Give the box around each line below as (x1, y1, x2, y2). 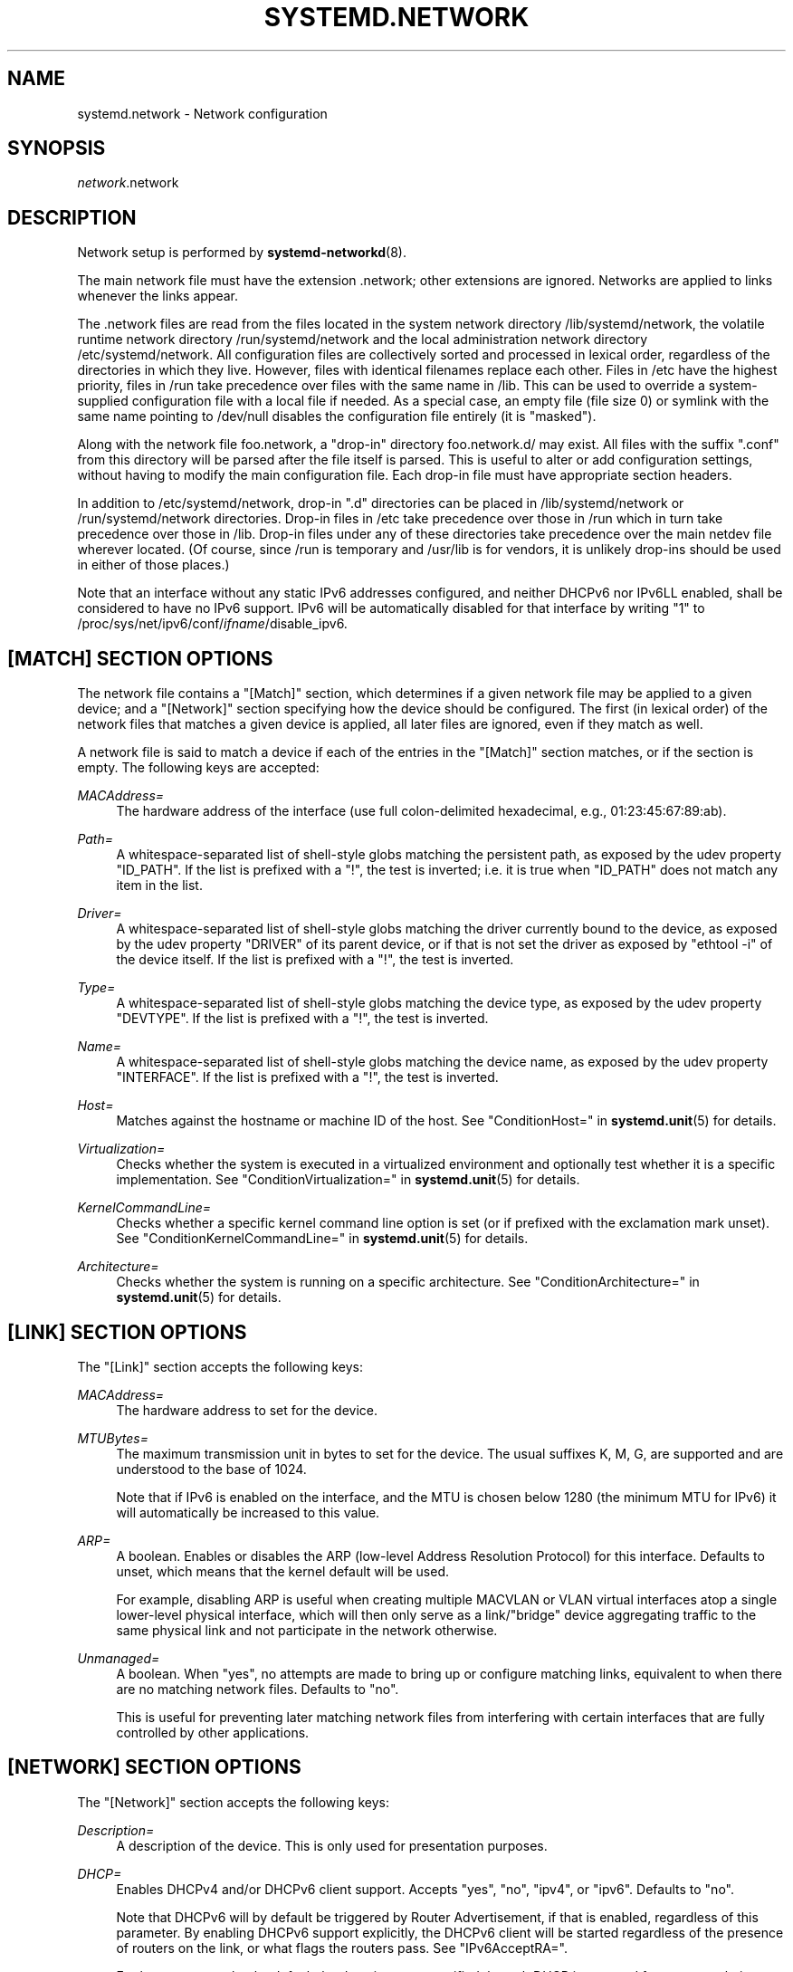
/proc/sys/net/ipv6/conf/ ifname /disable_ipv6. (77, 616, 348, 632)
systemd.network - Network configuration (77, 105, 328, 121)
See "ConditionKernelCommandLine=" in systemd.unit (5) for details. (116, 1230, 529, 1247)
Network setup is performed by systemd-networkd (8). (77, 244, 406, 261)
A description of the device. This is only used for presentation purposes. (116, 1837, 548, 1853)
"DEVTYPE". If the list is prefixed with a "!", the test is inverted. (116, 1010, 489, 1027)
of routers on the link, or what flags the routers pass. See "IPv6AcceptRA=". (116, 1939, 568, 1956)
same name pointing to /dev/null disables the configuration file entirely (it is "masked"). (77, 408, 597, 425)
